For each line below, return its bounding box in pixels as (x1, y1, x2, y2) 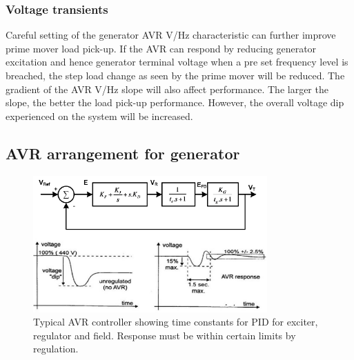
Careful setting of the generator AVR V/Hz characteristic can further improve (6, 28, 336, 42)
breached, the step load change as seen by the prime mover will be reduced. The (6, 68, 345, 82)
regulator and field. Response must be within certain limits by (33, 328, 296, 342)
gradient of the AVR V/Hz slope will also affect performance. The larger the (6, 81, 328, 96)
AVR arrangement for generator (6, 142, 240, 163)
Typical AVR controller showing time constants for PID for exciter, (33, 314, 318, 329)
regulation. (33, 341, 79, 356)
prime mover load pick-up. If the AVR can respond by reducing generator (6, 41, 317, 55)
